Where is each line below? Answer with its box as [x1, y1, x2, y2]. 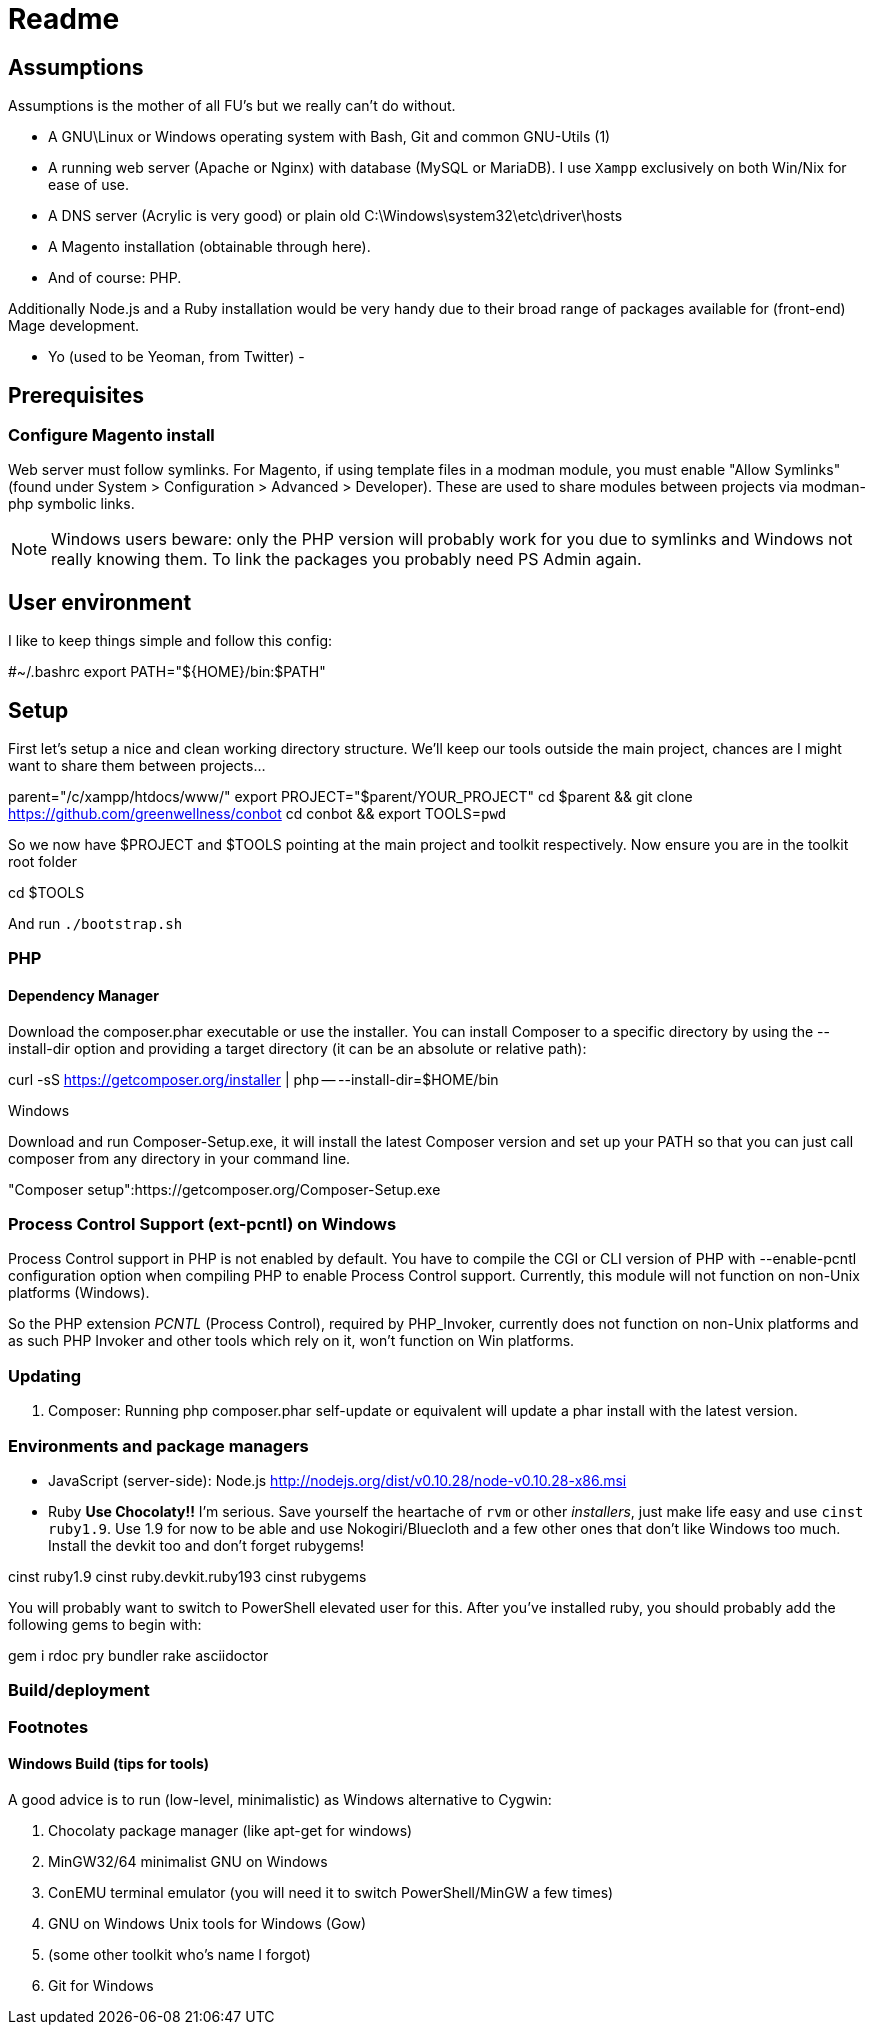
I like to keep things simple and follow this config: [8, 632, 333, 650]
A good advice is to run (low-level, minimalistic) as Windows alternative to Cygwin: [8, 1790, 552, 1808]
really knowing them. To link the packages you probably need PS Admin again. [51, 549, 642, 570]
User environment [8, 589, 192, 615]
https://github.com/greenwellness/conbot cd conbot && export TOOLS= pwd [8, 805, 507, 823]
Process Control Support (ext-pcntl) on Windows [8, 1214, 397, 1235]
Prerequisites [8, 382, 144, 408]
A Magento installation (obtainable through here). [48, 238, 371, 256]
